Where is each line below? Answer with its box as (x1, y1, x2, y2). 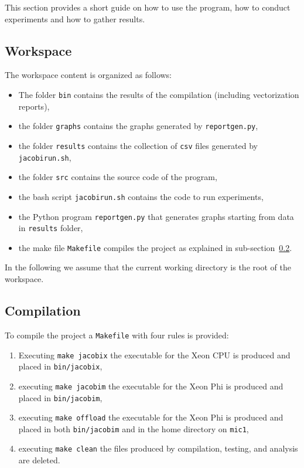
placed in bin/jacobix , (18, 360, 103, 372)
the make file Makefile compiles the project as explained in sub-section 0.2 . (18, 241, 292, 253)
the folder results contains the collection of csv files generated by (18, 139, 258, 151)
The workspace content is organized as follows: (5, 69, 172, 81)
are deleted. (18, 454, 60, 466)
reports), (18, 100, 50, 112)
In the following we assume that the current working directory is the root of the (5, 261, 291, 273)
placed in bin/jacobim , (18, 391, 103, 403)
